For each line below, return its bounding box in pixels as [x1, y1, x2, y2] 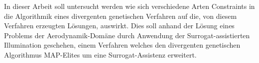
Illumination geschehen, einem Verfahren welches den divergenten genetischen [4, 40, 241, 50]
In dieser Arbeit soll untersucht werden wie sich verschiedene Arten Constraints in [4, 1, 255, 11]
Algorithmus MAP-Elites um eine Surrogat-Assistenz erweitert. [4, 49, 197, 60]
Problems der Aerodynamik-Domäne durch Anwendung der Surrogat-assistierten [4, 30, 250, 40]
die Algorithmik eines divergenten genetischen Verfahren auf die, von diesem [4, 10, 237, 21]
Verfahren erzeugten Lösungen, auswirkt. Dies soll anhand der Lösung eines [4, 20, 235, 31]
